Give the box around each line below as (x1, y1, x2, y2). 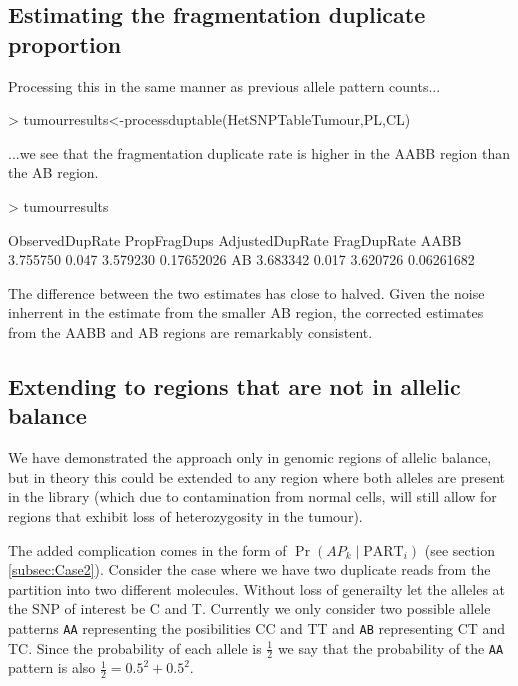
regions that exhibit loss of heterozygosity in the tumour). (8, 505, 363, 526)
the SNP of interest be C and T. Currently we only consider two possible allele (8, 598, 491, 619)
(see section (424, 539, 495, 560)
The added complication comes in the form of (8, 539, 287, 560)
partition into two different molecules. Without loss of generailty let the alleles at (8, 578, 506, 599)
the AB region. (8, 162, 99, 183)
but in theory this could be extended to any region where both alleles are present (8, 466, 506, 487)
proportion (8, 28, 122, 59)
